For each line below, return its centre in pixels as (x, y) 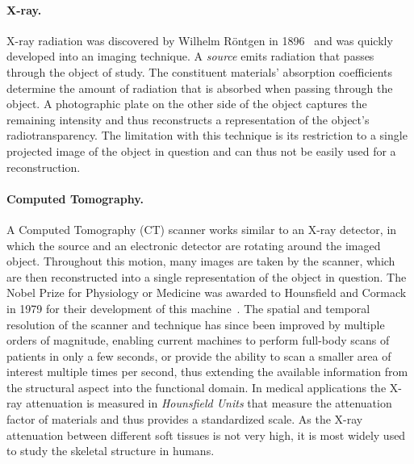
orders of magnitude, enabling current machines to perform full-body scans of (198, 340)
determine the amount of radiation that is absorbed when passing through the (200, 88)
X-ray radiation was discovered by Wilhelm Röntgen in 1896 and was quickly (200, 40)
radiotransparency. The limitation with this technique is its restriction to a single (207, 135)
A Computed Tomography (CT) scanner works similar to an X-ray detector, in (202, 229)
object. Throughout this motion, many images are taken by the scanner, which (201, 261)
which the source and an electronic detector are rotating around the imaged (194, 245)
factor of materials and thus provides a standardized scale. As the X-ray (185, 419)
